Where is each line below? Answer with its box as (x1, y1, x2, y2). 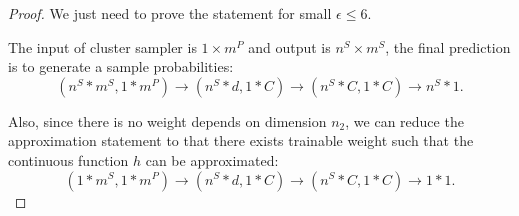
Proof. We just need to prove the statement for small (8, 3, 332, 23)
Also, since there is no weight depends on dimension (8, 110, 327, 131)
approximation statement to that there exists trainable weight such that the (8, 130, 474, 151)
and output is (248, 36, 331, 57)
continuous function (8, 149, 129, 170)
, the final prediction (385, 36, 511, 57)
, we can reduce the (345, 110, 464, 131)
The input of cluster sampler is (8, 36, 197, 57)
